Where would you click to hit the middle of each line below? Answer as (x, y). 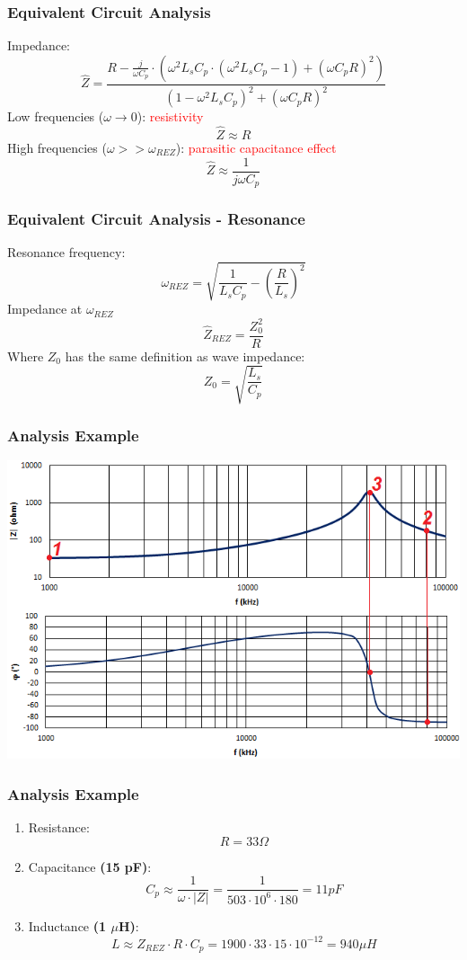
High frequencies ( (57, 147)
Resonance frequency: (66, 252)
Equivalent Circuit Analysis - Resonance (156, 219)
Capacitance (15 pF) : (90, 866)
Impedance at (45, 309)
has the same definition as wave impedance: (185, 356)
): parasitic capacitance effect (256, 147)
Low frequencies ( (56, 116)
